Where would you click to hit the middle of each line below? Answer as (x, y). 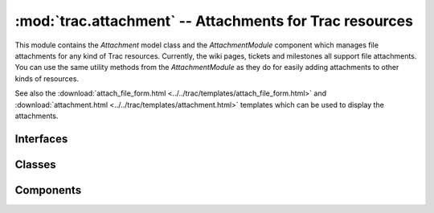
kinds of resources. (47, 78)
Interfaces (41, 139)
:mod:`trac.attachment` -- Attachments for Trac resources (214, 21)
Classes (35, 164)
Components (48, 190)
